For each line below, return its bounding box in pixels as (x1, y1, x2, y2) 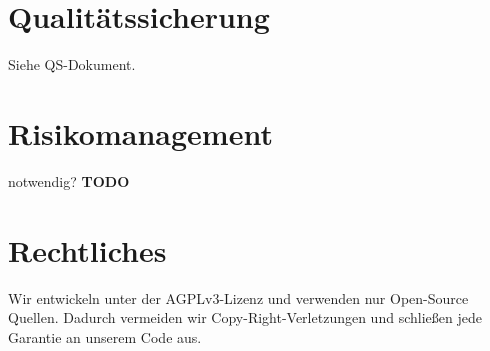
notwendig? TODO (8, 170, 130, 191)
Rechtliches (8, 229, 167, 270)
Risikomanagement (8, 112, 273, 153)
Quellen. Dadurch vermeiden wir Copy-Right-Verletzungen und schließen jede (8, 307, 482, 328)
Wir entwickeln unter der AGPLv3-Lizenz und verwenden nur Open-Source (8, 287, 469, 308)
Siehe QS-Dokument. (8, 54, 136, 75)
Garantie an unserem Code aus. (8, 326, 202, 347)
